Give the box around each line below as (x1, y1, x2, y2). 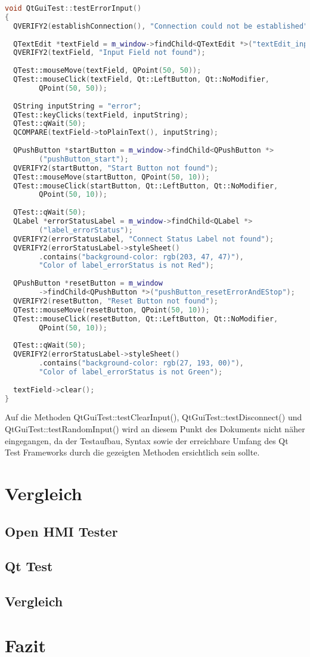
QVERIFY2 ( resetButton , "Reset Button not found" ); (13, 296, 219, 305)
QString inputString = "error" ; (13, 101, 142, 110)
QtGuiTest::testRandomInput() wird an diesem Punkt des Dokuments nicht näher (5, 422, 305, 435)
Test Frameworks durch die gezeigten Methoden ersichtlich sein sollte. (5, 446, 260, 458)
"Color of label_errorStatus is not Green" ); (39, 367, 223, 376)
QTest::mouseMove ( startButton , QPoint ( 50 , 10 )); (13, 172, 210, 181)
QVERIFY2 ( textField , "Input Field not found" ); (13, 48, 206, 57)
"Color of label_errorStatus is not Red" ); (39, 261, 214, 270)
